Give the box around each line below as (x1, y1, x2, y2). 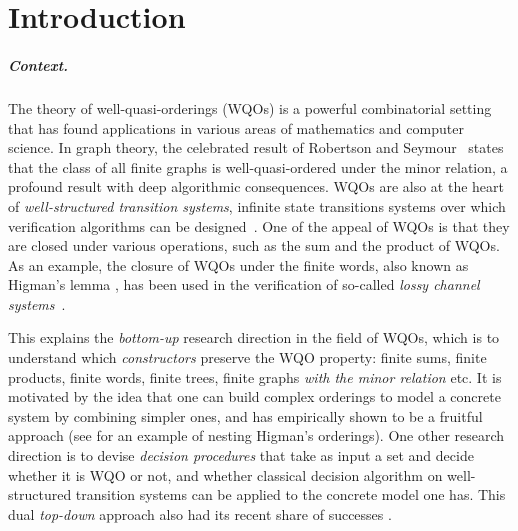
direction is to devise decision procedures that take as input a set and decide (8, 445, 474, 466)
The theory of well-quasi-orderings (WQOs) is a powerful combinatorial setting (8, 97, 492, 118)
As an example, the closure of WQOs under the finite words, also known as (8, 254, 469, 275)
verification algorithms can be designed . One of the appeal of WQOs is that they (8, 215, 510, 236)
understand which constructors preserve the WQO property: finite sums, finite (8, 347, 487, 368)
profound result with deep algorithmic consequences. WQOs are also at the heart (8, 176, 505, 197)
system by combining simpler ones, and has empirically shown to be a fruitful (8, 405, 483, 426)
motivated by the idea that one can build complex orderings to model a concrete (8, 386, 501, 407)
